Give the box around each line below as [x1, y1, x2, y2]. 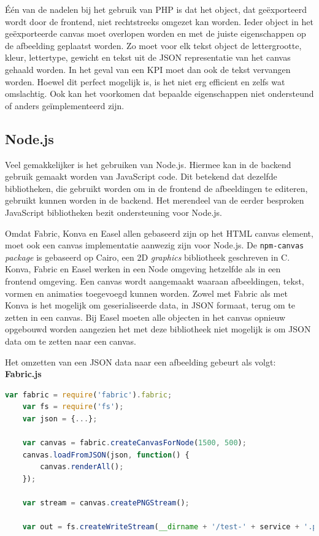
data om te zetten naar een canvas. [5, 334, 136, 347]
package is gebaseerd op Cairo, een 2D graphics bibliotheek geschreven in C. [5, 250, 290, 263]
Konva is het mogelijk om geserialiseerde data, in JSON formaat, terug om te [5, 299, 296, 312]
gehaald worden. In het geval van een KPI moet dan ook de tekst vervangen [5, 63, 291, 75]
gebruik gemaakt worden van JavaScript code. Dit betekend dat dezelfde [5, 170, 277, 183]
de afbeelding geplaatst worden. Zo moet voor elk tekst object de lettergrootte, [5, 39, 302, 52]
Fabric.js [5, 367, 42, 380]
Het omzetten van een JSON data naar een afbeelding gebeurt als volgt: [5, 355, 276, 368]
